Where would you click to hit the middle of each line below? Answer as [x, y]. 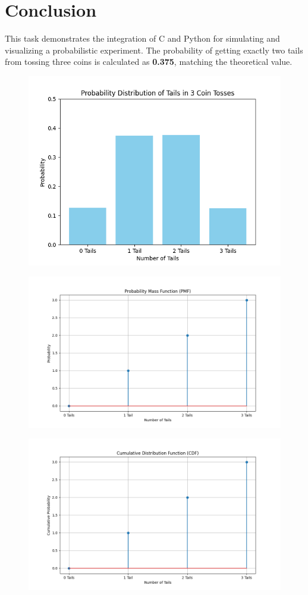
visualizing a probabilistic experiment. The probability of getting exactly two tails [154, 50]
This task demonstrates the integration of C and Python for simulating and [142, 38]
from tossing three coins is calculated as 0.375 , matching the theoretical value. [149, 62]
